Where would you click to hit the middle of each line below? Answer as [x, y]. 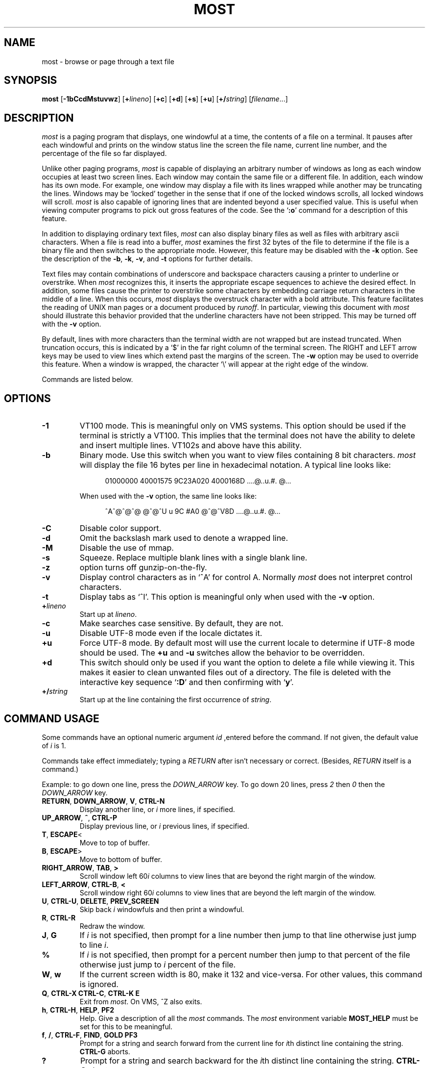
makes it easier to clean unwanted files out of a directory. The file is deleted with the [235, 673]
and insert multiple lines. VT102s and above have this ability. [191, 445]
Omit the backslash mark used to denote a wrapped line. [184, 538]
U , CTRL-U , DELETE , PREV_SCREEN [100, 901]
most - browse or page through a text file [108, 61]
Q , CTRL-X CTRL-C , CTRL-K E [91, 993]
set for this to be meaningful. [126, 1026]
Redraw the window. [112, 926]
